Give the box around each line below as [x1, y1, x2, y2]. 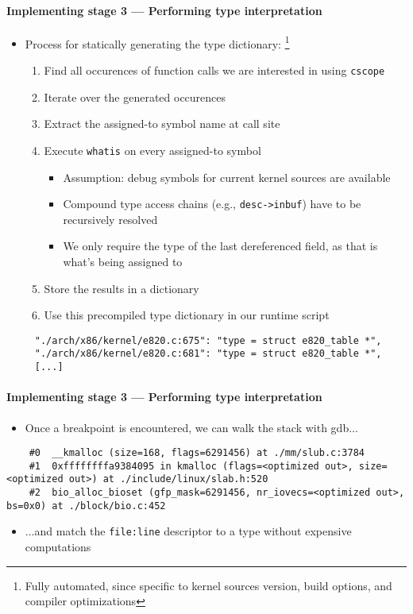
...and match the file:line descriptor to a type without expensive [25, 523, 352, 539]
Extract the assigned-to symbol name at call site [44, 115, 280, 132]
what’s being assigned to [63, 253, 183, 269]
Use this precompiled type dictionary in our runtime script [44, 307, 330, 323]
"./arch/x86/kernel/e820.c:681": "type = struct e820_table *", [34, 348, 382, 360]
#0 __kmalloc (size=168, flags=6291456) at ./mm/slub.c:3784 [29, 447, 365, 459]
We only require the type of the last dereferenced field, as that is [63, 237, 378, 254]
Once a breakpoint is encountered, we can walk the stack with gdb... [25, 419, 358, 435]
